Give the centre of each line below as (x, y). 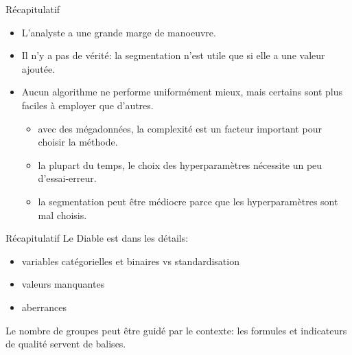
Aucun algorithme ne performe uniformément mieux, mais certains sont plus (182, 92)
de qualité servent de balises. (66, 344)
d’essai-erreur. (67, 178)
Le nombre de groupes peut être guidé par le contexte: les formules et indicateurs (176, 330)
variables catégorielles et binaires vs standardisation (130, 261)
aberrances (44, 307)
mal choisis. (62, 215)
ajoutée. (38, 68)
